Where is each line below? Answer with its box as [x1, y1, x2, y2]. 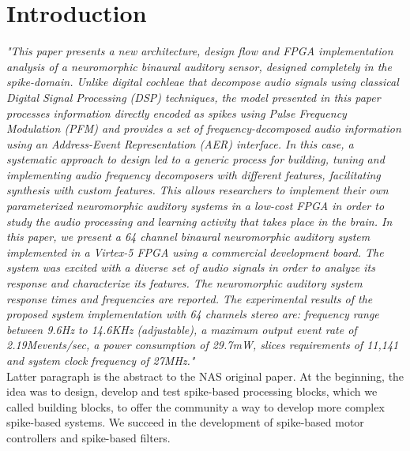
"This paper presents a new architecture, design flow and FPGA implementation [6, 43, 393, 59]
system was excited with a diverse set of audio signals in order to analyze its [6, 259, 375, 276]
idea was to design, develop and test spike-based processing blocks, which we [6, 383, 378, 400]
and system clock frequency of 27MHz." [6, 352, 195, 368]
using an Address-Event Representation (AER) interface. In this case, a [6, 135, 354, 152]
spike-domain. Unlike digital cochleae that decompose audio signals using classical [6, 73, 399, 90]
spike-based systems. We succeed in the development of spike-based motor [6, 414, 364, 430]
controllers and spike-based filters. [6, 429, 171, 445]
